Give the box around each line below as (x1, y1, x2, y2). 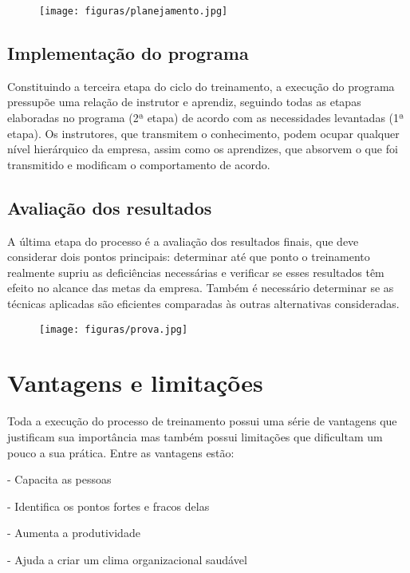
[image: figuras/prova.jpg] (39, 323, 188, 335)
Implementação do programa (7, 41, 249, 65)
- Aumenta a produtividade (7, 524, 140, 541)
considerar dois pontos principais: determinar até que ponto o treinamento (7, 248, 370, 265)
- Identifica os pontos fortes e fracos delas (7, 497, 210, 514)
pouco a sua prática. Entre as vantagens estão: (7, 444, 235, 460)
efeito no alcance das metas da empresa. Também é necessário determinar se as (7, 279, 394, 296)
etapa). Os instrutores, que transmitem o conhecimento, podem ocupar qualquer (7, 124, 400, 141)
